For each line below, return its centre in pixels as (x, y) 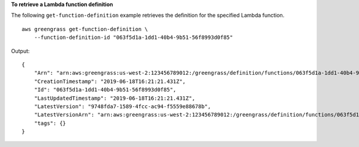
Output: (20, 51)
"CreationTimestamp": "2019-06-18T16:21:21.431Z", (110, 81)
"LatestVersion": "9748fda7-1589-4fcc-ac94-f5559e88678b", (122, 106)
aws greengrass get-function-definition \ (85, 29)
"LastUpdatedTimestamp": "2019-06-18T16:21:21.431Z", (115, 98)
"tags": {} (50, 123)
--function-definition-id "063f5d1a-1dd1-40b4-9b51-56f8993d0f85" (133, 38)
